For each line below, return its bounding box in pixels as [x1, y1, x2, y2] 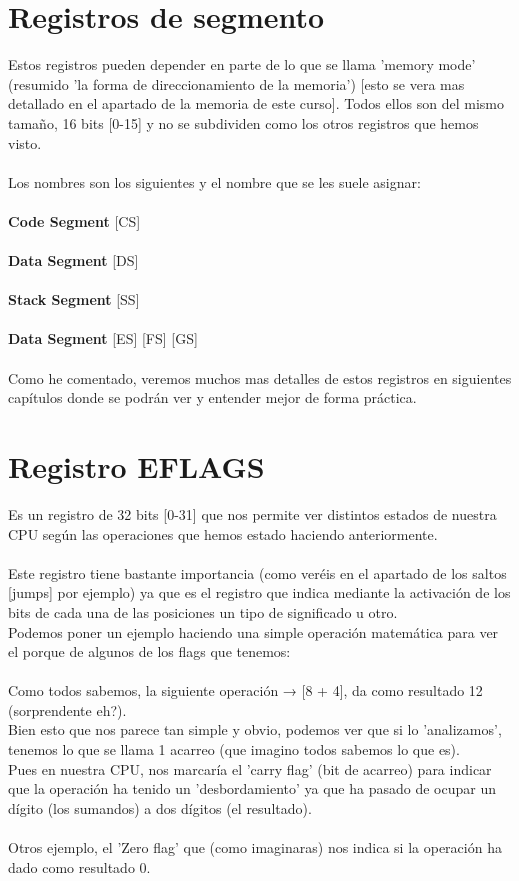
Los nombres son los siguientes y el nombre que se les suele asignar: [8, 171, 421, 192]
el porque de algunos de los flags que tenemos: [8, 641, 291, 662]
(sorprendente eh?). [8, 699, 127, 720]
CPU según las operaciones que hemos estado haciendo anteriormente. [8, 523, 438, 544]
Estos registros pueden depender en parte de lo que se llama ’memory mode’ [8, 54, 476, 75]
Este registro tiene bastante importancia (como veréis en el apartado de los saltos [8, 562, 507, 583]
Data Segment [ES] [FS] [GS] [8, 328, 198, 349]
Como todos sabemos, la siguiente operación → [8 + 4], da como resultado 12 [8, 680, 483, 701]
